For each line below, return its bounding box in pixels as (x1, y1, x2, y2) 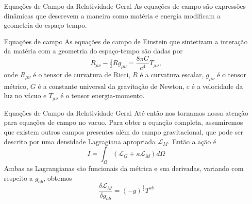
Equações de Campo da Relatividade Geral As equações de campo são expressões (4, 1, 246, 11)
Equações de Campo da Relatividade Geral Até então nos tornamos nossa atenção (4, 107, 248, 118)
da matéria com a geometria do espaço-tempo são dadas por (4, 46, 183, 56)
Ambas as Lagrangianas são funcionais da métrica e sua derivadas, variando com (4, 163, 244, 173)
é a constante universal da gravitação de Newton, (38, 81, 185, 91)
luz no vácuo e (4, 90, 47, 101)
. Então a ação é (168, 136, 217, 146)
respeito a (4, 172, 33, 183)
